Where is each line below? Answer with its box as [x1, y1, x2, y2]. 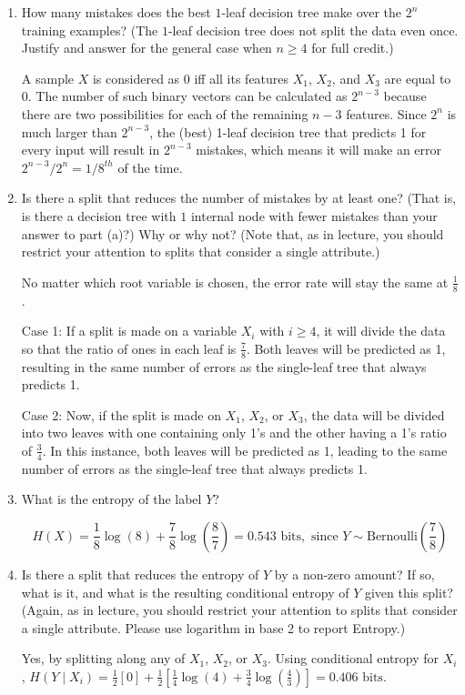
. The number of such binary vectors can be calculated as [27, 86, 348, 106]
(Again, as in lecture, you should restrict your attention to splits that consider [21, 600, 458, 619]
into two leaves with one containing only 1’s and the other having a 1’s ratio [21, 423, 447, 442]
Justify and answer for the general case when [21, 38, 272, 57]
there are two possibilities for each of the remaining [21, 104, 308, 123]
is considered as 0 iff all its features [92, 68, 289, 87]
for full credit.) [311, 38, 394, 57]
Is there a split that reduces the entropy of [21, 564, 259, 583]
